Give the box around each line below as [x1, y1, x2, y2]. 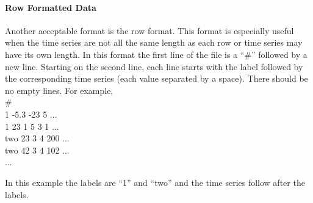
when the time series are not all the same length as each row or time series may [5, 36, 303, 49]
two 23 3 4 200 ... [5, 132, 70, 144]
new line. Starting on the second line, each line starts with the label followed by [5, 60, 303, 73]
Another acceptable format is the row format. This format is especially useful [5, 24, 294, 37]
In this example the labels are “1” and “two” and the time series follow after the [5, 176, 305, 188]
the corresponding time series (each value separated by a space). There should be [5, 72, 308, 85]
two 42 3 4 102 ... [5, 143, 70, 156]
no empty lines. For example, [5, 84, 113, 96]
